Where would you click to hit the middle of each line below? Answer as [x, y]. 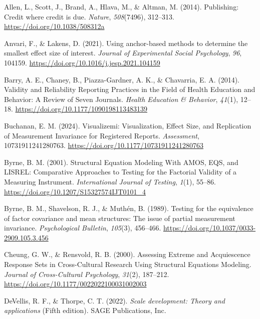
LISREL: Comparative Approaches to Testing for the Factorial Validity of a [120, 172]
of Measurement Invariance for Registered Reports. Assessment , [102, 135]
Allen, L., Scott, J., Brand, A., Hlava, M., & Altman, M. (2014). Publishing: [121, 6]
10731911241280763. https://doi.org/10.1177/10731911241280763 [104, 145]
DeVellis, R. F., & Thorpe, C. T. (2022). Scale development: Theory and [114, 300]
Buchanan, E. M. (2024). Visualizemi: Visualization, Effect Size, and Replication [128, 125]
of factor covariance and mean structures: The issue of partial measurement [120, 218]
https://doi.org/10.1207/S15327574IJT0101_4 [75, 191]
